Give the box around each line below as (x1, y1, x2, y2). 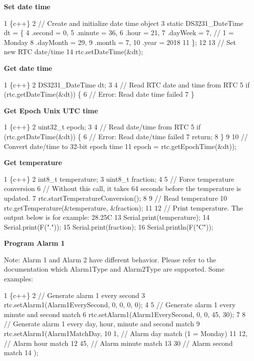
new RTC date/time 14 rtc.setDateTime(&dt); (4, 46, 143, 57)
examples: (4, 274, 33, 284)
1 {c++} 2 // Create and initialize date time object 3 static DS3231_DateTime (4, 18, 243, 28)
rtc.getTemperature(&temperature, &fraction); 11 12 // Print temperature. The (4, 202, 243, 212)
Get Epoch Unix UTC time (4, 105, 98, 115)
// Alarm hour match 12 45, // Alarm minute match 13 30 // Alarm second (4, 338, 233, 348)
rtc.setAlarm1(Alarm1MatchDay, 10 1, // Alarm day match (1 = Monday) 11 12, (4, 328, 248, 339)
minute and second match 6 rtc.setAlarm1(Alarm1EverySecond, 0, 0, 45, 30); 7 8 (4, 309, 246, 319)
